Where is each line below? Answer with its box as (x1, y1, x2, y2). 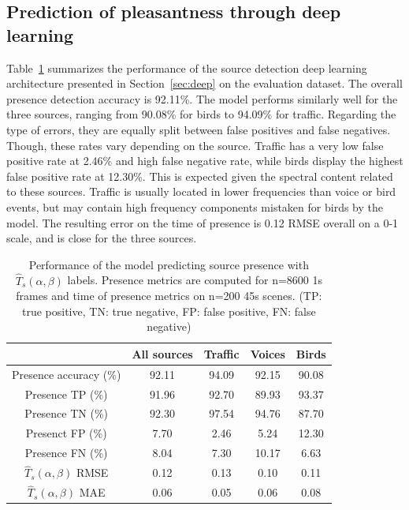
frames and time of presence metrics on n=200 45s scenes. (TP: (16, 287, 322, 304)
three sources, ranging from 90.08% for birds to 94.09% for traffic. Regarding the (6, 106, 396, 122)
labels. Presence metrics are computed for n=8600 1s (67, 272, 322, 288)
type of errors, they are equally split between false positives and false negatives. (6, 121, 391, 137)
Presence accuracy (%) (12, 366, 121, 382)
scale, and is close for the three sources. (6, 230, 197, 246)
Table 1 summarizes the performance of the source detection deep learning (6, 59, 367, 76)
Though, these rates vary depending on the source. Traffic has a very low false (6, 137, 384, 153)
